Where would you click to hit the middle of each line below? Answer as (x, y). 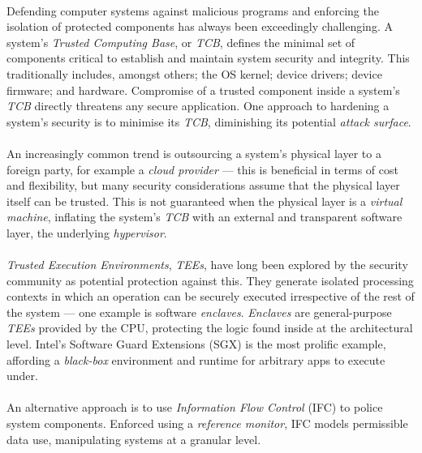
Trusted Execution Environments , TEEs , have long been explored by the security (207, 265)
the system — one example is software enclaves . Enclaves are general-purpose (199, 312)
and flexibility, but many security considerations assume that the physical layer (203, 185)
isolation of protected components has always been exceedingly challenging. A (200, 26)
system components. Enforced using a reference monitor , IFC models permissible (207, 423)
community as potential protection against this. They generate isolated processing (210, 280)
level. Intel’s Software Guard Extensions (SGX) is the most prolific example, (196, 344)
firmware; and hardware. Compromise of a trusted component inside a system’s (203, 90)
